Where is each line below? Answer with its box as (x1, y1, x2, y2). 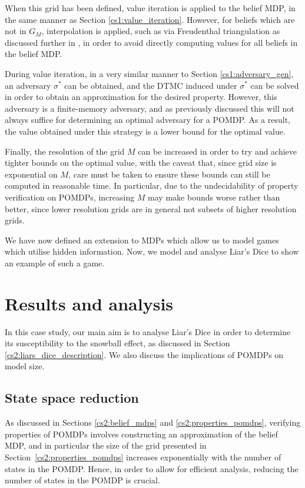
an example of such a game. (5, 256, 105, 269)
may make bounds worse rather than (148, 190, 280, 203)
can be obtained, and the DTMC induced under (64, 79, 237, 91)
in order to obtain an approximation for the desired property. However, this (5, 91, 277, 103)
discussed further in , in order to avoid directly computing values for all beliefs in (5, 36, 298, 48)
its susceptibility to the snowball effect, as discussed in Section (5, 337, 230, 349)
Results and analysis (5, 291, 174, 315)
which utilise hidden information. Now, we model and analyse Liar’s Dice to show (5, 245, 299, 258)
